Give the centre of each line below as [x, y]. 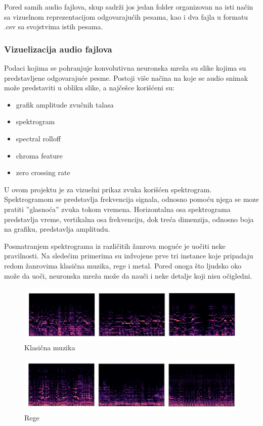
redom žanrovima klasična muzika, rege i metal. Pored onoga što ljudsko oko [123, 265]
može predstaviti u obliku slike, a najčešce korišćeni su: [89, 88]
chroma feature [39, 155]
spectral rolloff [38, 138]
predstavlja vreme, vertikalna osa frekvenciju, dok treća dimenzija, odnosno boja [129, 219]
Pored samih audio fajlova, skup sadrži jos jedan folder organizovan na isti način [129, 7]
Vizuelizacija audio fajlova [58, 49]
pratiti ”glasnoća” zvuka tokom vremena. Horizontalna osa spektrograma [117, 209]
